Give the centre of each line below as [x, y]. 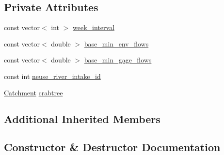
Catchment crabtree [33, 92]
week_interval [94, 27]
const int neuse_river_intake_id [52, 76]
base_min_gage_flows [118, 60]
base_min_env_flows [116, 43]
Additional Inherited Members [82, 118]
